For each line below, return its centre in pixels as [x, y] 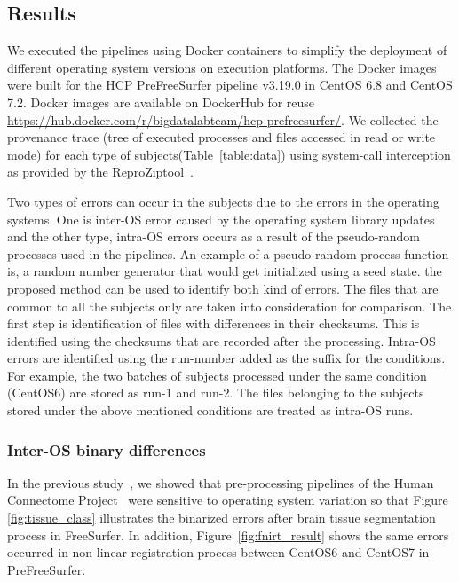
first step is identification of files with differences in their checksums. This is [214, 323]
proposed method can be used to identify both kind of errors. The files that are [223, 288]
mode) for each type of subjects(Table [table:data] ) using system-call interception [229, 154]
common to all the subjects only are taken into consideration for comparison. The [229, 306]
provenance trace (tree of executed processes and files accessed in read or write [222, 137]
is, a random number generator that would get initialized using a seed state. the [225, 271]
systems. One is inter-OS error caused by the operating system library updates [221, 219]
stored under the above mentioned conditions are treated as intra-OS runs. [210, 410]
